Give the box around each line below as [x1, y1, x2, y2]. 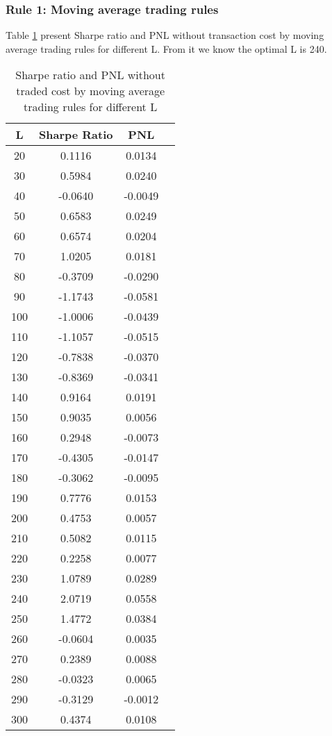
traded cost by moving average [16, 83, 165, 99]
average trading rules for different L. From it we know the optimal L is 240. [6, 41, 327, 56]
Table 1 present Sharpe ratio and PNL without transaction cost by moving [6, 28, 324, 42]
